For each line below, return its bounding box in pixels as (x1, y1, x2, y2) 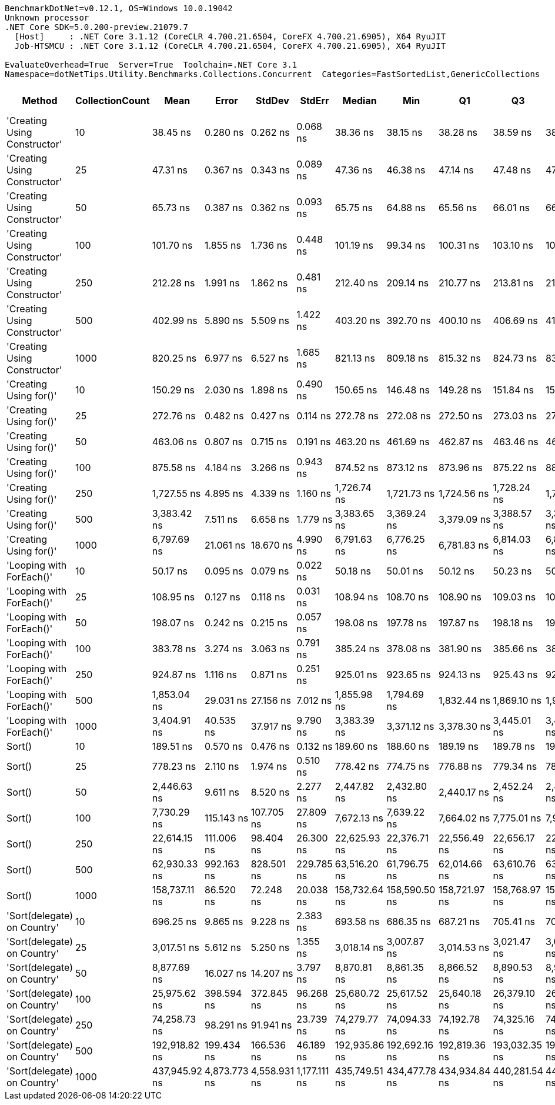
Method (22, 95, 58, 106)
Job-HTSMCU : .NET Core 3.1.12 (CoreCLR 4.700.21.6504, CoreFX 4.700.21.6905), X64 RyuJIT (14, 41, 446, 51)
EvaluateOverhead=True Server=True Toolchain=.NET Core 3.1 (5, 60, 297, 69)
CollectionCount (75, 95, 150, 106)
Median (342, 95, 377, 106)
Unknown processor (5, 13, 89, 22)
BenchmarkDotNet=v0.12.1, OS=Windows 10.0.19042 (5, 4, 233, 13)
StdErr (300, 95, 329, 106)
